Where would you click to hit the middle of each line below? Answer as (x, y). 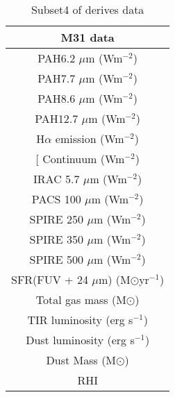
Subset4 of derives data (87, 9)
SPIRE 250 (57, 219)
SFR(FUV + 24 (50, 279)
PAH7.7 (57, 78)
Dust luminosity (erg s (80, 340)
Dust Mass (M (81, 360)
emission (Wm (90, 138)
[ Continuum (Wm (80, 159)
